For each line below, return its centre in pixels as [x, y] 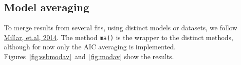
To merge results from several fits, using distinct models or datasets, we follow [121, 28]
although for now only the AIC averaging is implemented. [90, 47]
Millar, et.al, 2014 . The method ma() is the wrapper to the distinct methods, [119, 37]
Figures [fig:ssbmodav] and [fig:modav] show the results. [89, 56]
